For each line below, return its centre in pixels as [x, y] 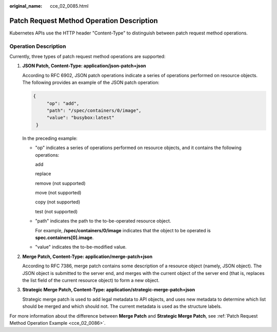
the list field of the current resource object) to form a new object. [91, 280]
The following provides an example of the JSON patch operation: [91, 83]
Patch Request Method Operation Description [84, 21]
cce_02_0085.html [69, 6]
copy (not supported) [58, 202]
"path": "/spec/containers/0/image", [94, 110]
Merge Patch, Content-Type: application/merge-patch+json [87, 256]
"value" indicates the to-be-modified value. [81, 247]
